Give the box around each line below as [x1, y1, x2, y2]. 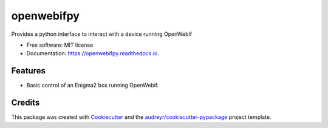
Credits [11, 98, 40, 108]
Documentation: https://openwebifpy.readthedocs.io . [26, 50, 159, 57]
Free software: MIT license [26, 41, 94, 49]
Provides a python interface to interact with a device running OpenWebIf [11, 30, 193, 38]
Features [11, 66, 46, 76]
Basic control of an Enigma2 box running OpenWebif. [26, 82, 159, 89]
